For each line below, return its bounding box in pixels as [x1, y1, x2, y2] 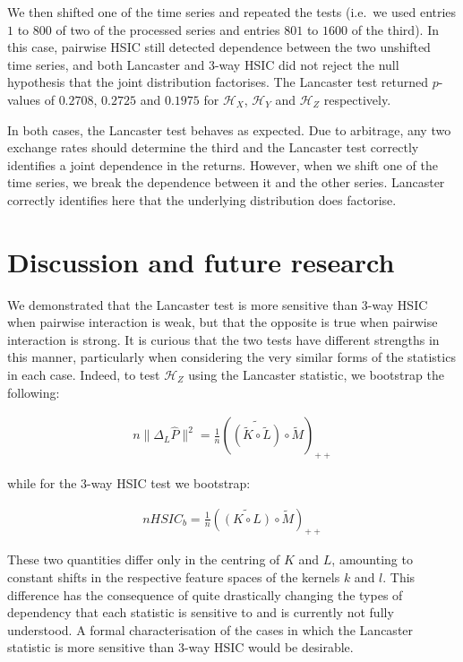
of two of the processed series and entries [56, 20, 280, 39]
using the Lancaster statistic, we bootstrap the [188, 365, 444, 384]
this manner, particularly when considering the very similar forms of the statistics [7, 348, 456, 366]
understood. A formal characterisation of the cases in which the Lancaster [7, 620, 414, 639]
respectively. [323, 90, 391, 108]
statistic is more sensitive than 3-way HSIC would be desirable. [7, 638, 354, 657]
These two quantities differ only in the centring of [7, 550, 280, 569]
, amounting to [331, 550, 413, 569]
